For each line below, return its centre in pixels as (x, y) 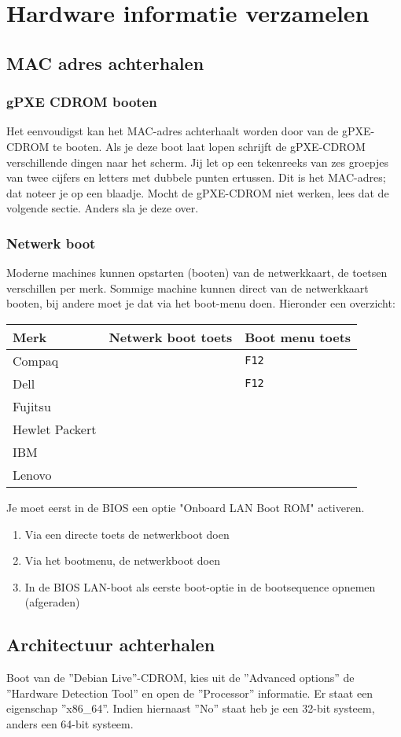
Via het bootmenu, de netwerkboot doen (122, 560)
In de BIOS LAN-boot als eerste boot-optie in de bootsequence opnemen (200, 586)
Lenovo (32, 474)
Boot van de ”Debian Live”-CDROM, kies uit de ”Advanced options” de (180, 678)
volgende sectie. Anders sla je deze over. (103, 208)
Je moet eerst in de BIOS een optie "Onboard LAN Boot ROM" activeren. (186, 507)
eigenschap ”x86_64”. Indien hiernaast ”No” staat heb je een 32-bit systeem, (191, 708)
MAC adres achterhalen (105, 63)
